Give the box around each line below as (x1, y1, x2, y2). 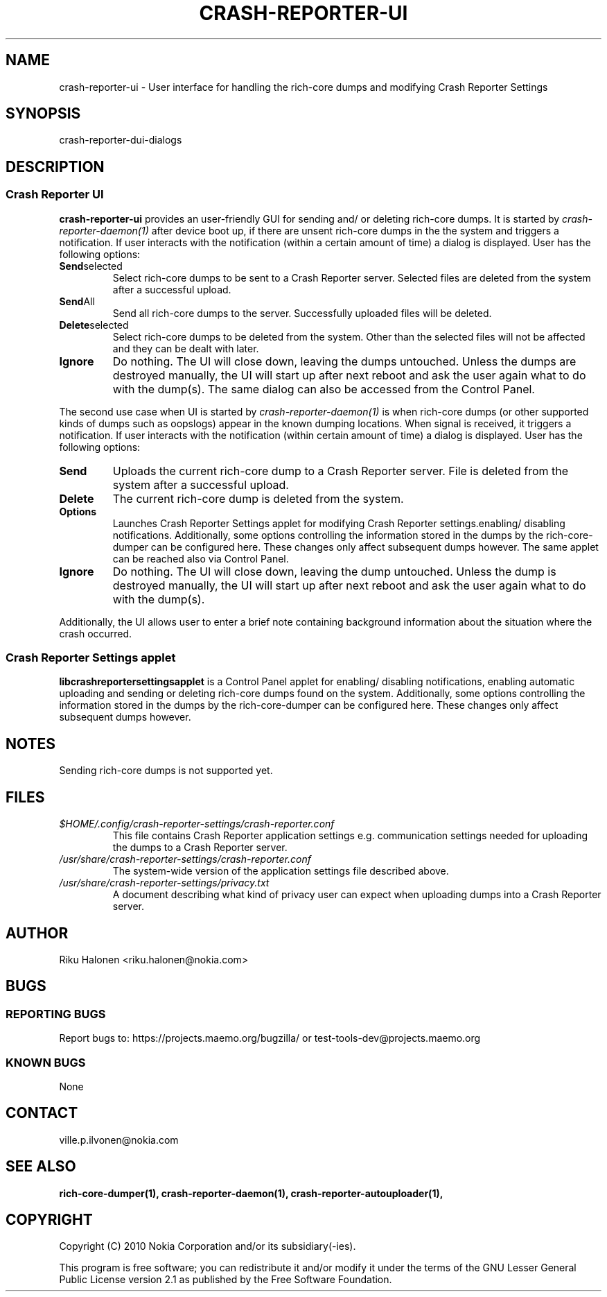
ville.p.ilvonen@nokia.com (59, 1133, 179, 1146)
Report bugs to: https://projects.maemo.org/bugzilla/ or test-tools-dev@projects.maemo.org (59, 1032, 481, 1045)
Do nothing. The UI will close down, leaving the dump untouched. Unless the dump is (112, 564, 556, 578)
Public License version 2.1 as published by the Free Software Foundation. (59, 1273, 392, 1286)
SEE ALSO (6, 1158, 76, 1176)
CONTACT (6, 1104, 78, 1122)
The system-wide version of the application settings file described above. (112, 865, 449, 877)
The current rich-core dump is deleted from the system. (112, 491, 404, 506)
